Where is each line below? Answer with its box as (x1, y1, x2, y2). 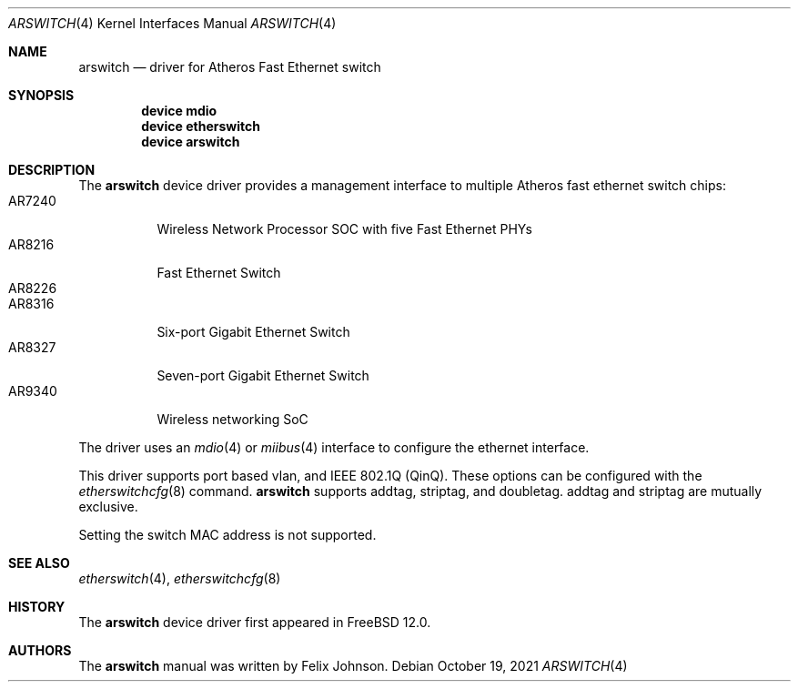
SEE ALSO (8, 555, 70, 571)
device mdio (141, 103, 217, 118)
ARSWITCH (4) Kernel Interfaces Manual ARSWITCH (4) (8, 15, 337, 31)
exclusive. (78, 499, 138, 514)
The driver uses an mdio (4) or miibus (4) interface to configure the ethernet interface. (78, 440, 590, 455)
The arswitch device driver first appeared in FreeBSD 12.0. (78, 614, 431, 630)
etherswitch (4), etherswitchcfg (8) (78, 571, 281, 586)
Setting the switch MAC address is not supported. (78, 527, 377, 542)
